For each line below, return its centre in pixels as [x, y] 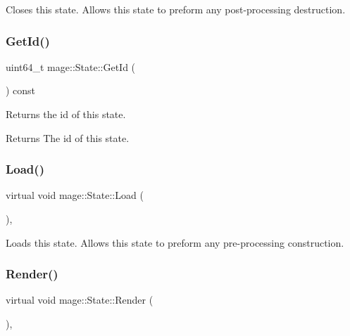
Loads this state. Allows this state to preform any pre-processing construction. [175, 242]
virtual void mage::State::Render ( [80, 300]
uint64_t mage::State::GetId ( [71, 66]
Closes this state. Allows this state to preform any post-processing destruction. [176, 9]
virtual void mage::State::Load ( [75, 195]
